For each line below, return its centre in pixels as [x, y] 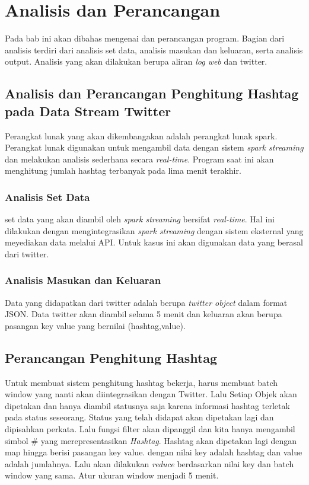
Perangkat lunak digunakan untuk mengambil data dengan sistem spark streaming [154, 147]
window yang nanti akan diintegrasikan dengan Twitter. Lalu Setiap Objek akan [151, 394]
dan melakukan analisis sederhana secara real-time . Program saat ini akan [139, 159]
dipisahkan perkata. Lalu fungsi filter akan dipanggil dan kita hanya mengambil [150, 429]
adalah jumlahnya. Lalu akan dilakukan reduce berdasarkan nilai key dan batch [149, 463]
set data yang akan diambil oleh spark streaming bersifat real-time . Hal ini [140, 219]
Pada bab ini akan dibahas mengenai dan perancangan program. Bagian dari [145, 38]
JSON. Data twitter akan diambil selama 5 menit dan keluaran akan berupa [144, 314]
